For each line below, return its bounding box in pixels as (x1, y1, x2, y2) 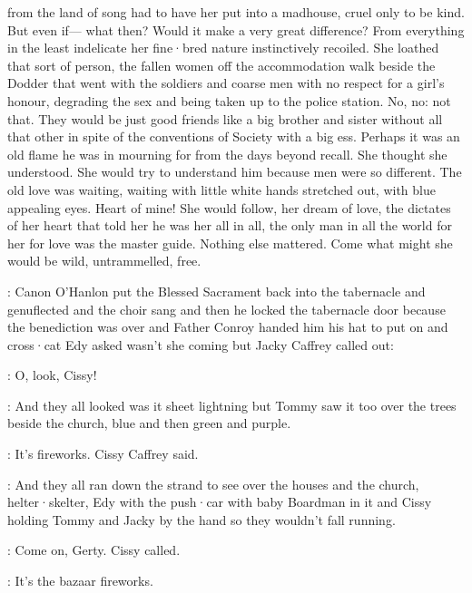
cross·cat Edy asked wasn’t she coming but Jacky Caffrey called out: (7, 335, 394, 354)
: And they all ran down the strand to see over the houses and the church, (7, 474, 419, 493)
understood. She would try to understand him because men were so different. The (7, 162, 462, 181)
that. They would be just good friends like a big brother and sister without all (7, 109, 443, 128)
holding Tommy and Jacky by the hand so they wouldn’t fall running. (7, 510, 396, 529)
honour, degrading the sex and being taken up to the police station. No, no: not (7, 91, 451, 110)
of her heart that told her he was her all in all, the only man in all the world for (7, 216, 452, 235)
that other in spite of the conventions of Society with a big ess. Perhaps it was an (7, 127, 460, 146)
